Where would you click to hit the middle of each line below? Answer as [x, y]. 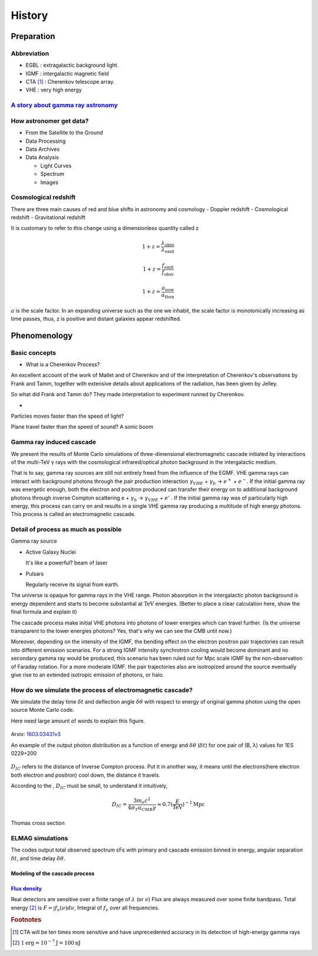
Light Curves [56, 166]
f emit [168, 266]
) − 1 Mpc [194, 804]
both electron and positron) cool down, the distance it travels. [86, 775]
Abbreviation [30, 53]
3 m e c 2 [142, 801]
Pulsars [35, 574]
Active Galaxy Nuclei [51, 552]
